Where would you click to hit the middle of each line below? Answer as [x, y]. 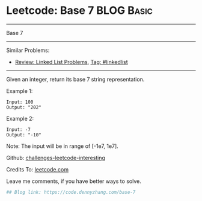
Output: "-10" [24, 135]
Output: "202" [24, 107]
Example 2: [20, 118]
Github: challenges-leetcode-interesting [56, 158]
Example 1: [20, 91]
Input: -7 [19, 129]
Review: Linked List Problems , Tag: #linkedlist [71, 62]
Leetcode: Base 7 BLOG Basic [80, 11]
